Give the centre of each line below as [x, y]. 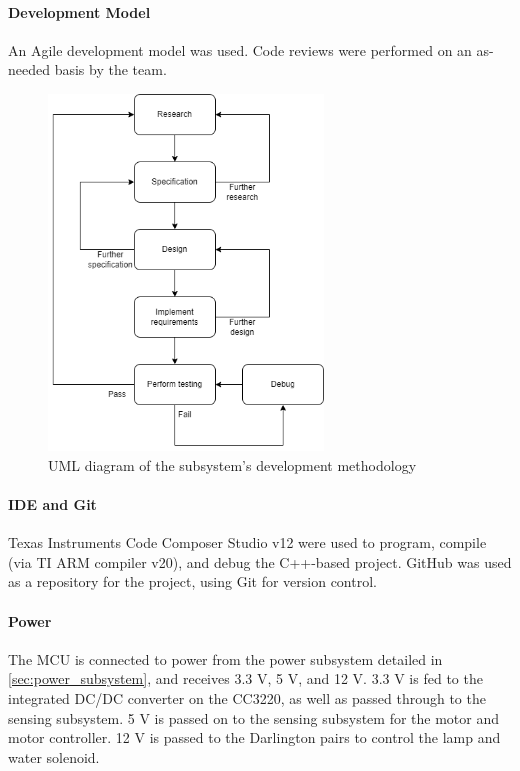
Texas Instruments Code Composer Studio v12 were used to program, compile [247, 542]
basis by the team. [110, 69]
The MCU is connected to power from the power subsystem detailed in [225, 658]
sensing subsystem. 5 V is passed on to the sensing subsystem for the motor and [254, 717]
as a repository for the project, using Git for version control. [192, 581]
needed [29, 69]
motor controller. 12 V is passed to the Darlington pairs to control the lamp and [254, 737]
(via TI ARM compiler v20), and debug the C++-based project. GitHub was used [260, 561]
